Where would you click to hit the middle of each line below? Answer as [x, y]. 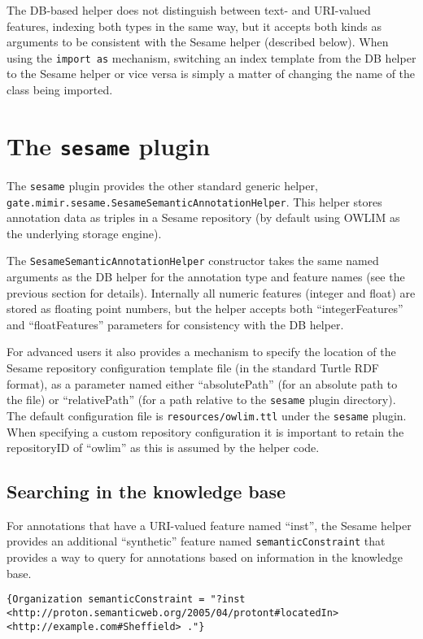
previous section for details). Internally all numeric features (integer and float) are [211, 292]
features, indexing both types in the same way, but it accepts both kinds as [194, 26]
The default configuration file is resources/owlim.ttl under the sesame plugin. [207, 415]
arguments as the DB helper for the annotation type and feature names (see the [206, 277]
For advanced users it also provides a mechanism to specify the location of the [201, 352]
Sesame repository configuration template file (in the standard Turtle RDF [193, 367]
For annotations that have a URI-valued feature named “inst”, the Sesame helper [209, 525]
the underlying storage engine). [84, 233]
